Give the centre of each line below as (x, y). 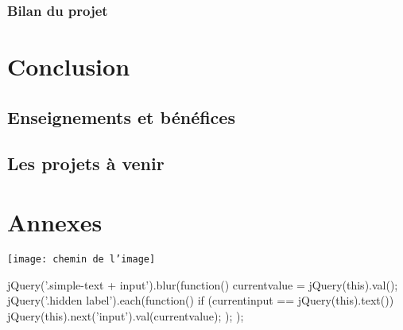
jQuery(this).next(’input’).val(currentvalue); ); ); (126, 315)
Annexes (55, 221)
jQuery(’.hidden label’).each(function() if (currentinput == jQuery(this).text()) (201, 300)
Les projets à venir (86, 163)
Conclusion (69, 66)
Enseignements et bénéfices (121, 116)
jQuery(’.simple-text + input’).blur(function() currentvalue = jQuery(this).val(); (203, 284)
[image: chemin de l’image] (81, 259)
